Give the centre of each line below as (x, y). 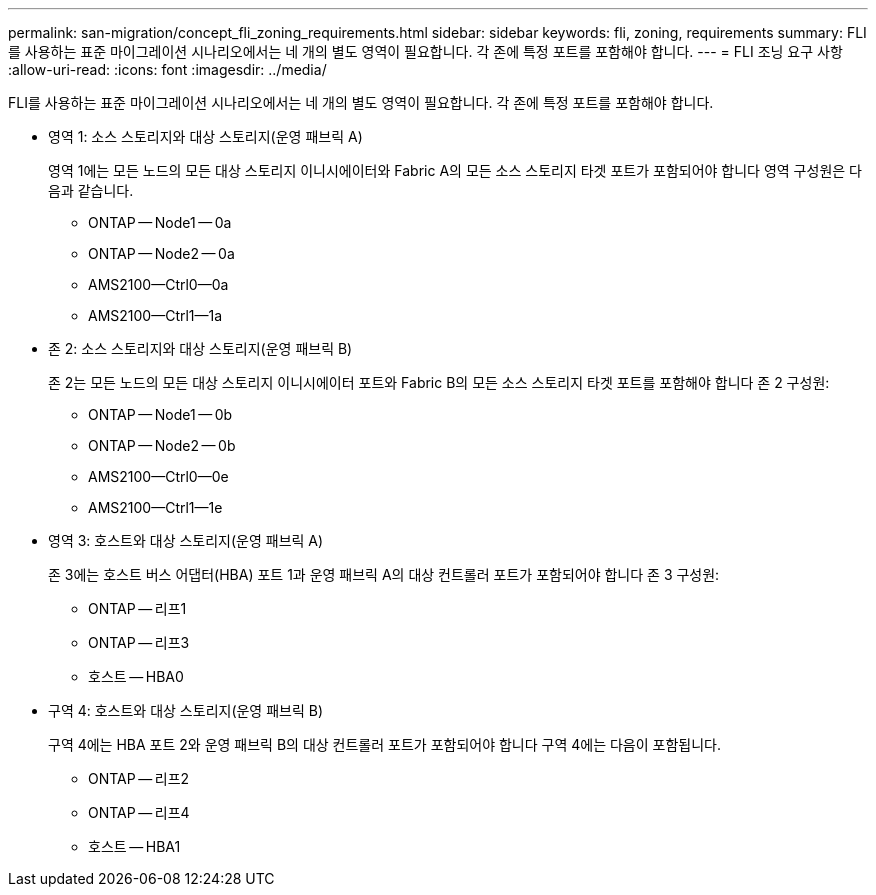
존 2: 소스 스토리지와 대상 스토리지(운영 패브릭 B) (200, 348)
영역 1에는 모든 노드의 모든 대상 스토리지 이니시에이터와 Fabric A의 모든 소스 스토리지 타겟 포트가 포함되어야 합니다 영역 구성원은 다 (455, 170)
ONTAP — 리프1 (137, 608)
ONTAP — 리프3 (139, 642)
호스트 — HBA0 (136, 676)
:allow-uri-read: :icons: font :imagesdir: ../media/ (167, 69)
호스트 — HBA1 (134, 846)
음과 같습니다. (91, 190)
